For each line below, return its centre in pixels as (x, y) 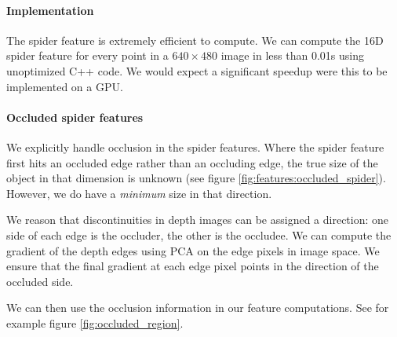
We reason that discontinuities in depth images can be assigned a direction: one (198, 220)
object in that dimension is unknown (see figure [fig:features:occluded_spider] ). (196, 178)
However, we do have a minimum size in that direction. (139, 193)
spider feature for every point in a (87, 55)
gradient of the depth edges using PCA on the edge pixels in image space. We (193, 250)
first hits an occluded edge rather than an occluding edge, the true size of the (192, 162)
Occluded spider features (75, 117)
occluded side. (40, 281)
